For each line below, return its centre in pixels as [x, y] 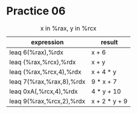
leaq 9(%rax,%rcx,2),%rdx [47, 101]
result [109, 42]
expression [47, 42]
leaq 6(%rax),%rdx [37, 52]
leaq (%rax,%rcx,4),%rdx [45, 72]
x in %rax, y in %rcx [68, 28]
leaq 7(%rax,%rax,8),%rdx [47, 81]
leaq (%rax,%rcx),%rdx [43, 62]
